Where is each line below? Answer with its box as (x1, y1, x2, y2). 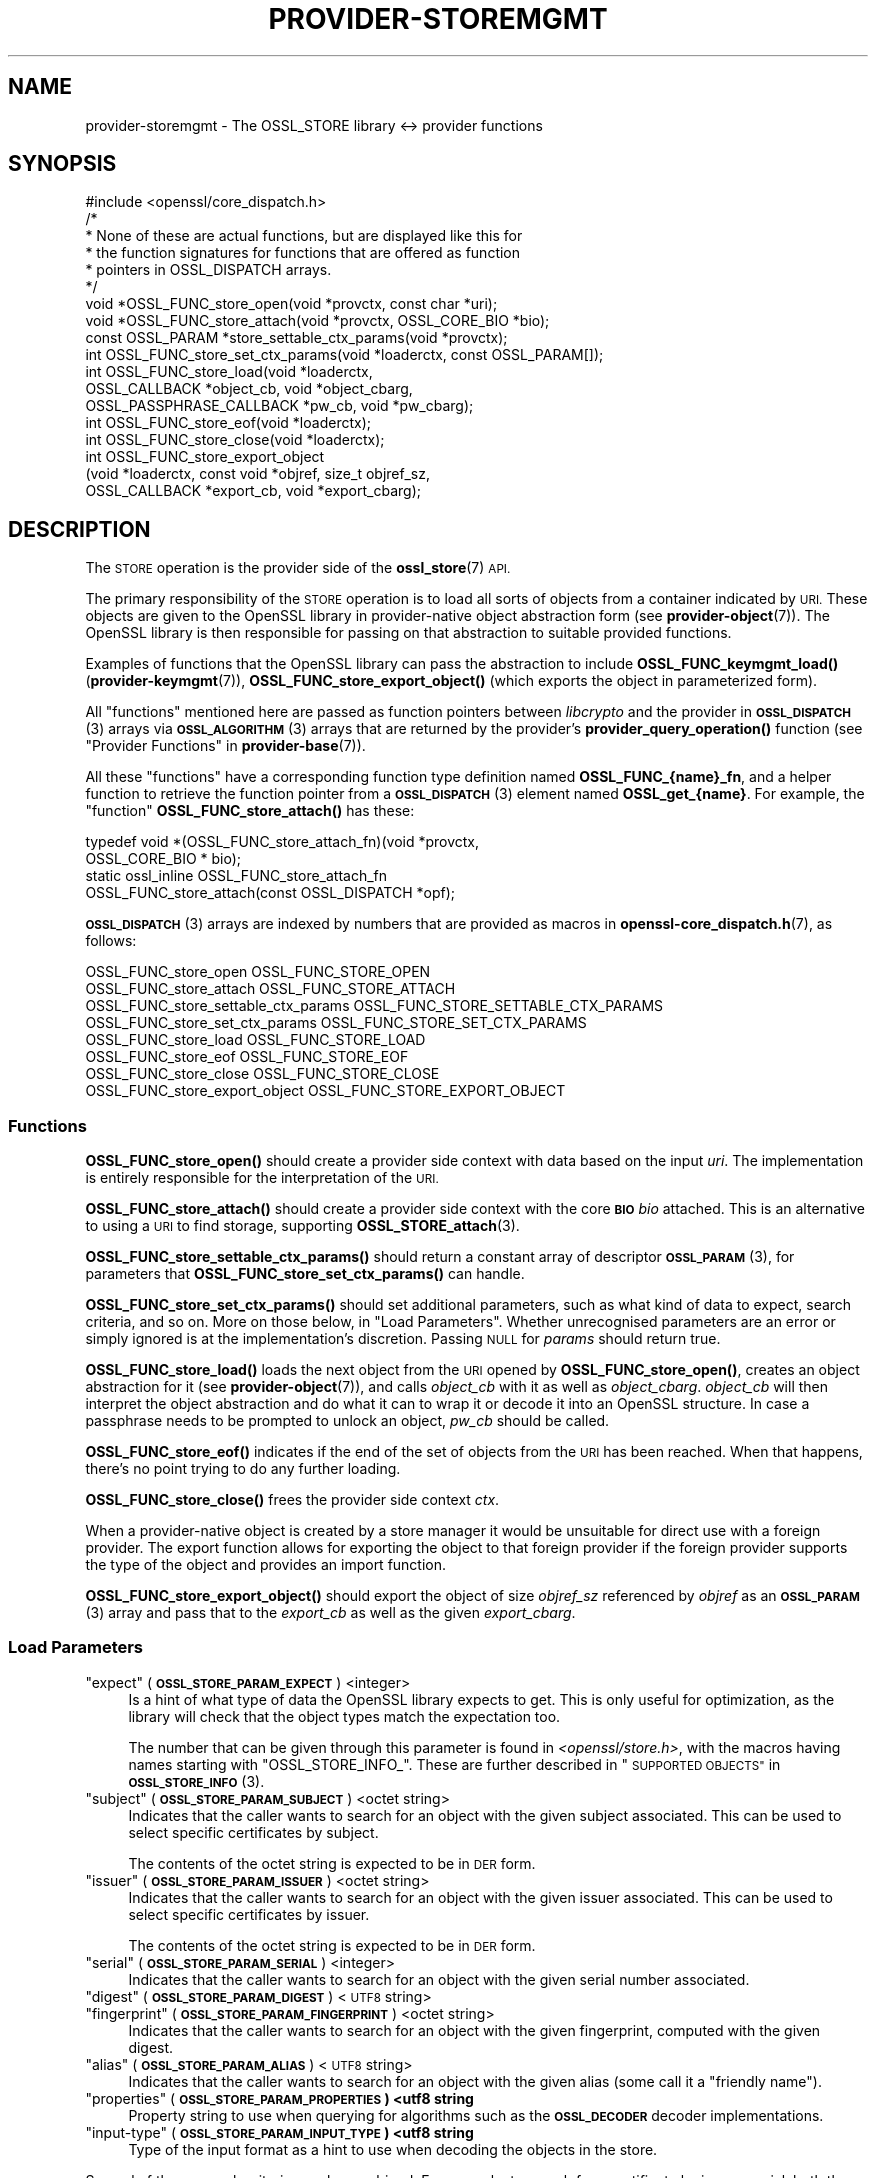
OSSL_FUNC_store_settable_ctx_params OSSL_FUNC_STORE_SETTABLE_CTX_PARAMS (85, 997, 664, 1015)
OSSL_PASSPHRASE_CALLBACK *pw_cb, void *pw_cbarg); (85, 397, 474, 415)
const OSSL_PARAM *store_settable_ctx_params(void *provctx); (85, 329, 508, 347)
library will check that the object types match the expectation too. (128, 1707, 561, 1725)
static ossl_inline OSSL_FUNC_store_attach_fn (85, 867, 388, 885)
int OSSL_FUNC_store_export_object (85, 448, 325, 466)
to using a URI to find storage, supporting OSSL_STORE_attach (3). (85, 1217, 520, 1235)
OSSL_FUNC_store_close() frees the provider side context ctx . (85, 1491, 500, 1509)
